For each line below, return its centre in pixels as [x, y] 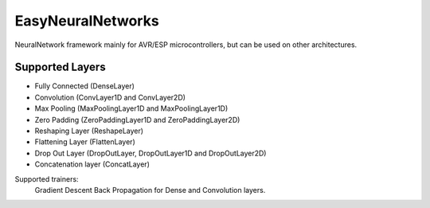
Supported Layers [61, 67]
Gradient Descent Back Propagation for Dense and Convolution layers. [150, 190]
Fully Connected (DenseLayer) [85, 86]
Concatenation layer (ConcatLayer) [92, 164]
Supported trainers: [47, 179]
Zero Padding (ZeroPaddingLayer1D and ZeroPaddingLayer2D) [137, 120]
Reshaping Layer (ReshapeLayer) [89, 131]
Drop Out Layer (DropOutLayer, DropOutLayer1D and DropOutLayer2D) [150, 153]
